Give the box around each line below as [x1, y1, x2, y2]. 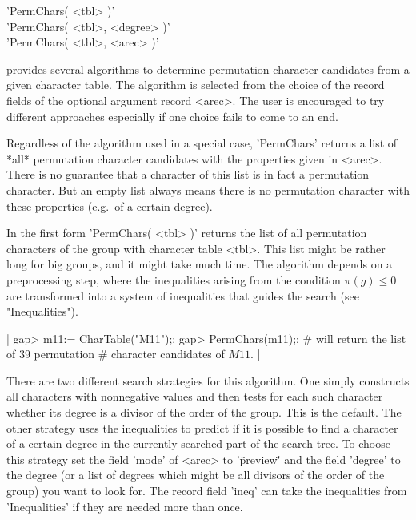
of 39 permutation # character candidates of [6, 345, 225, 362]
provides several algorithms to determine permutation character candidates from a [6, 60, 410, 77]
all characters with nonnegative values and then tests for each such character [6, 388, 383, 405]
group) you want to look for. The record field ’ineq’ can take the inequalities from [6, 482, 407, 499]
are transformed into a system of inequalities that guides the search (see [6, 287, 359, 304]
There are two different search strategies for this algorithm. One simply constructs [6, 372, 410, 389]
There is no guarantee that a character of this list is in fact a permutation [6, 166, 370, 183]
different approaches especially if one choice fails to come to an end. [6, 107, 338, 124]
